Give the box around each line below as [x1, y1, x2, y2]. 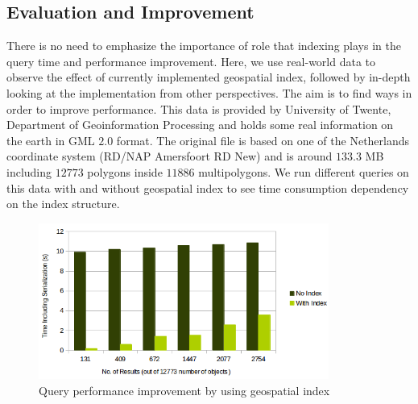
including [6, 163, 52, 180]
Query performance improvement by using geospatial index [39, 381, 330, 398]
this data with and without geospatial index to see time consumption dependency [6, 179, 409, 196]
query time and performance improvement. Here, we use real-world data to [6, 52, 376, 69]
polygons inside [87, 163, 163, 180]
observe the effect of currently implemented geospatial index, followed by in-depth [6, 69, 411, 85]
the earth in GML [6, 131, 95, 148]
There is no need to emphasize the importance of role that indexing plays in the [6, 37, 401, 54]
